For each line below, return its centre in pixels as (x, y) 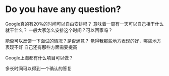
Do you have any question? (63, 9)
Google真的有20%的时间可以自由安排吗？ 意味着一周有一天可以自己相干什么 (84, 24)
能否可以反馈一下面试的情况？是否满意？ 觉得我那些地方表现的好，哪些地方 (83, 41)
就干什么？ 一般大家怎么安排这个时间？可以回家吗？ (59, 30)
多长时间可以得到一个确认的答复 (38, 68)
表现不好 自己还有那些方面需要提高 (41, 47)
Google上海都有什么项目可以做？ (39, 58)
